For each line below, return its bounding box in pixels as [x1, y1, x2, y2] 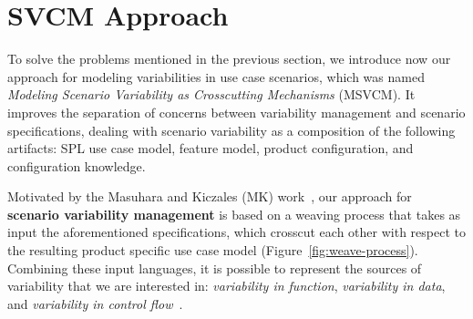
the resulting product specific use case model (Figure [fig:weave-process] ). [7, 241, 418, 260]
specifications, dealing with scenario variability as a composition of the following [7, 120, 456, 139]
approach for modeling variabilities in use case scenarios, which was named [7, 67, 425, 86]
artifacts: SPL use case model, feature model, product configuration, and [7, 139, 414, 158]
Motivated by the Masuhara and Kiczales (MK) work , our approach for [7, 187, 412, 206]
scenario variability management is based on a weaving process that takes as [7, 204, 461, 223]
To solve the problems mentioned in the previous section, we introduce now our [7, 49, 451, 68]
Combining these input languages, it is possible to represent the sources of [7, 258, 422, 277]
